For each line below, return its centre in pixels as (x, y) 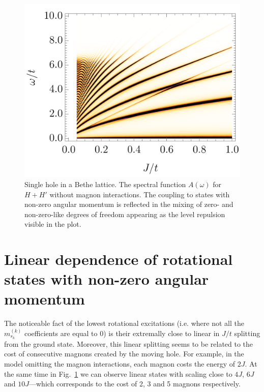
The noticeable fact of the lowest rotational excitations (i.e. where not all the (124, 323)
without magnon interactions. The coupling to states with (140, 194)
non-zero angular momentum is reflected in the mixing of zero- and (129, 204)
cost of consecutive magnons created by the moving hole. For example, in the (124, 354)
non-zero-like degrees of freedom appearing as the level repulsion (125, 214)
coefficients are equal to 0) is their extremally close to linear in (122, 333)
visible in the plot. (53, 224)
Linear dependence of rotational (119, 259)
